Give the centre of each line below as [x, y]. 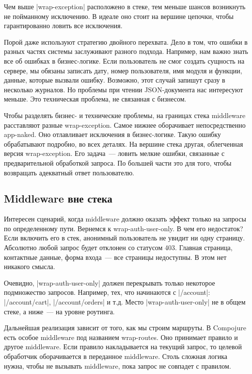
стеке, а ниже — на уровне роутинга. [59, 311]
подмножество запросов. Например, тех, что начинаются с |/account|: [107, 292]
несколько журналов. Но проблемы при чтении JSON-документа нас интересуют [124, 89]
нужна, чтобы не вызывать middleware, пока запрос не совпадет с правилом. [118, 365]
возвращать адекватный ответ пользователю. [69, 172]
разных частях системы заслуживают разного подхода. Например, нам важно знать [126, 51]
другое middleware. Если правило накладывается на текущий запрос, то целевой [123, 347]
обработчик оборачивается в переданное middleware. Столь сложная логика [116, 356]
